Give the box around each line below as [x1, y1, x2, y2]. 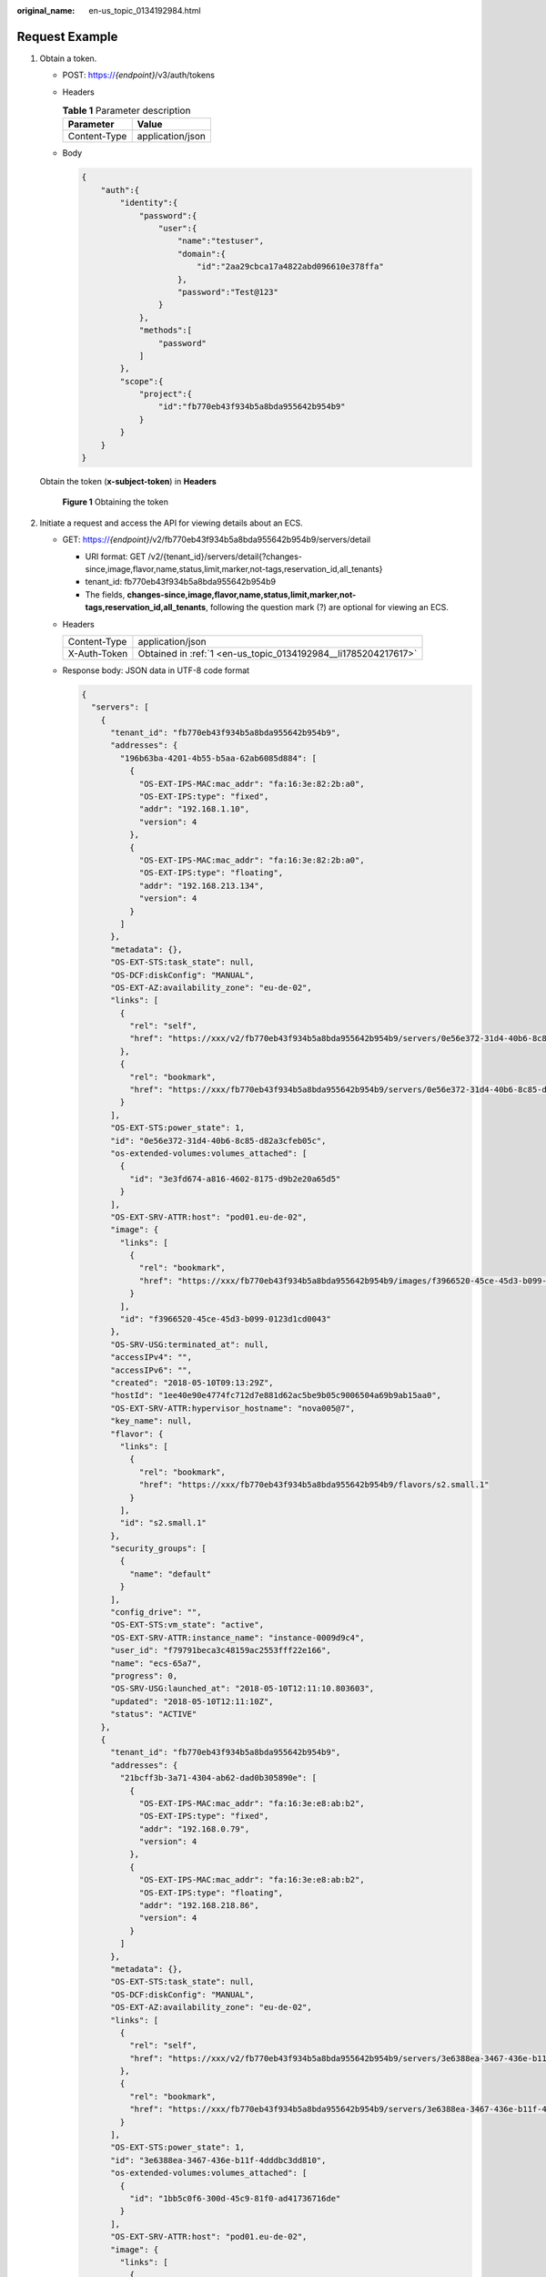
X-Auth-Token [67, 647, 128, 659]
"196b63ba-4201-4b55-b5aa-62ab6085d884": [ [119, 752, 318, 763]
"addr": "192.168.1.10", [138, 804, 250, 814]
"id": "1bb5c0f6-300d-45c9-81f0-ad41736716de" [128, 2193, 341, 2203]
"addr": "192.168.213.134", [138, 880, 264, 891]
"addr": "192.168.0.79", [138, 1823, 250, 1834]
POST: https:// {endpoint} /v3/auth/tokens [62, 69, 216, 81]
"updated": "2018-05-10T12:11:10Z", [110, 1696, 274, 1707]
